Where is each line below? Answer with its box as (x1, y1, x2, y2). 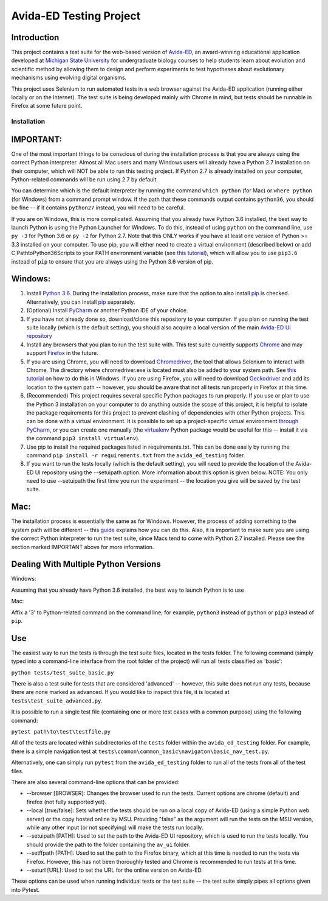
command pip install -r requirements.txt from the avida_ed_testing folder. (26, 451, 245, 459)
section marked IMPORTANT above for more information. (11, 543, 154, 550)
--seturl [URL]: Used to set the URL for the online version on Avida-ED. (26, 866, 203, 874)
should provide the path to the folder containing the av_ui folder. (26, 841, 191, 848)
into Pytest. (11, 886, 40, 893)
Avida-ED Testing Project (11, 9, 141, 23)
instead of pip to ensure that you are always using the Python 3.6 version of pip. (11, 258, 214, 265)
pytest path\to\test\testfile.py (11, 728, 111, 735)
